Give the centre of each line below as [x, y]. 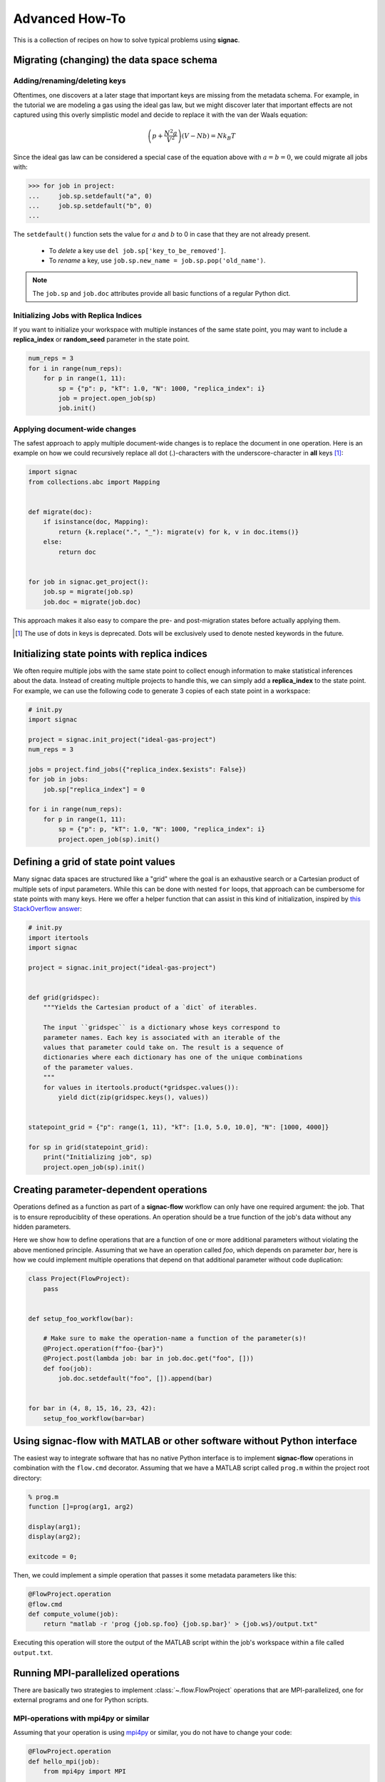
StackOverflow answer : [47, 909]
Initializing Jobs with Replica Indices [78, 315]
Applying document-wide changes [75, 429]
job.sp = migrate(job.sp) [88, 592]
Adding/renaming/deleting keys [70, 81]
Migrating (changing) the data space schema [115, 60]
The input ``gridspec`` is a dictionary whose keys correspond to [162, 1028]
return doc [77, 552]
